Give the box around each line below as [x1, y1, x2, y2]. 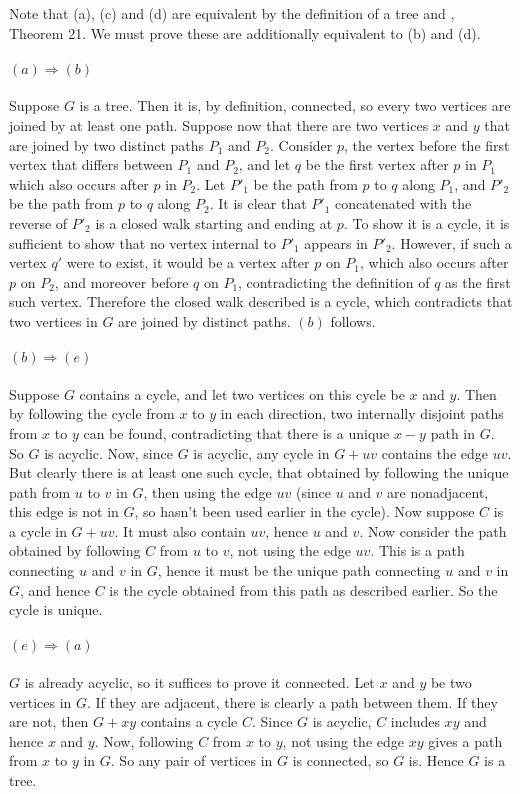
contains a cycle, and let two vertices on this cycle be [79, 383, 405, 404]
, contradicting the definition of [238, 271, 430, 292]
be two [430, 672, 472, 693]
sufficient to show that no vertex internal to [9, 232, 276, 253]
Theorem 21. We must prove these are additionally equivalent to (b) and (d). [9, 22, 481, 43]
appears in [304, 232, 368, 253]
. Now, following [94, 730, 194, 751]
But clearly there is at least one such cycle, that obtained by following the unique [9, 462, 509, 483]
